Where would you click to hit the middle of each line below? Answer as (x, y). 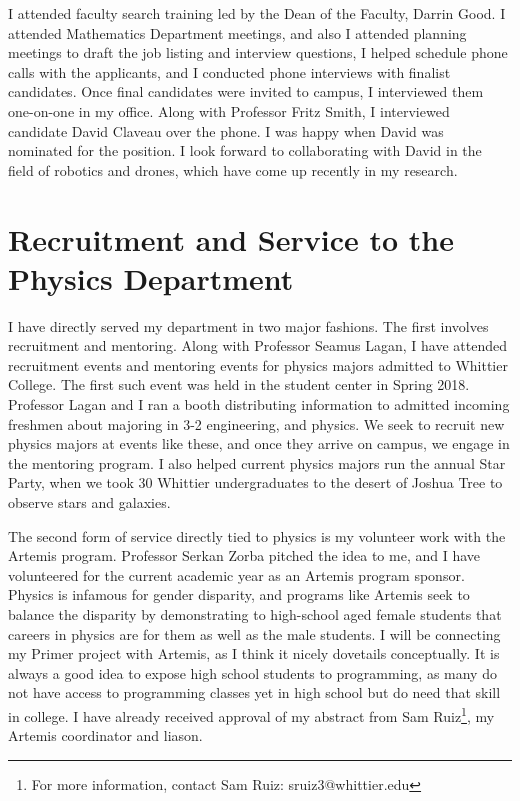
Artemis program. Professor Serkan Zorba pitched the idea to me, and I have (244, 555)
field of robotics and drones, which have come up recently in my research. (233, 169)
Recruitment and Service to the (231, 238)
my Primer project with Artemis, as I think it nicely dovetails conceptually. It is (254, 653)
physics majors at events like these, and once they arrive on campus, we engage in (259, 443)
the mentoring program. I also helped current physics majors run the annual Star (257, 462)
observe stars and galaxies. (89, 502)
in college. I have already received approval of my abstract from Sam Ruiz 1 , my (251, 714)
